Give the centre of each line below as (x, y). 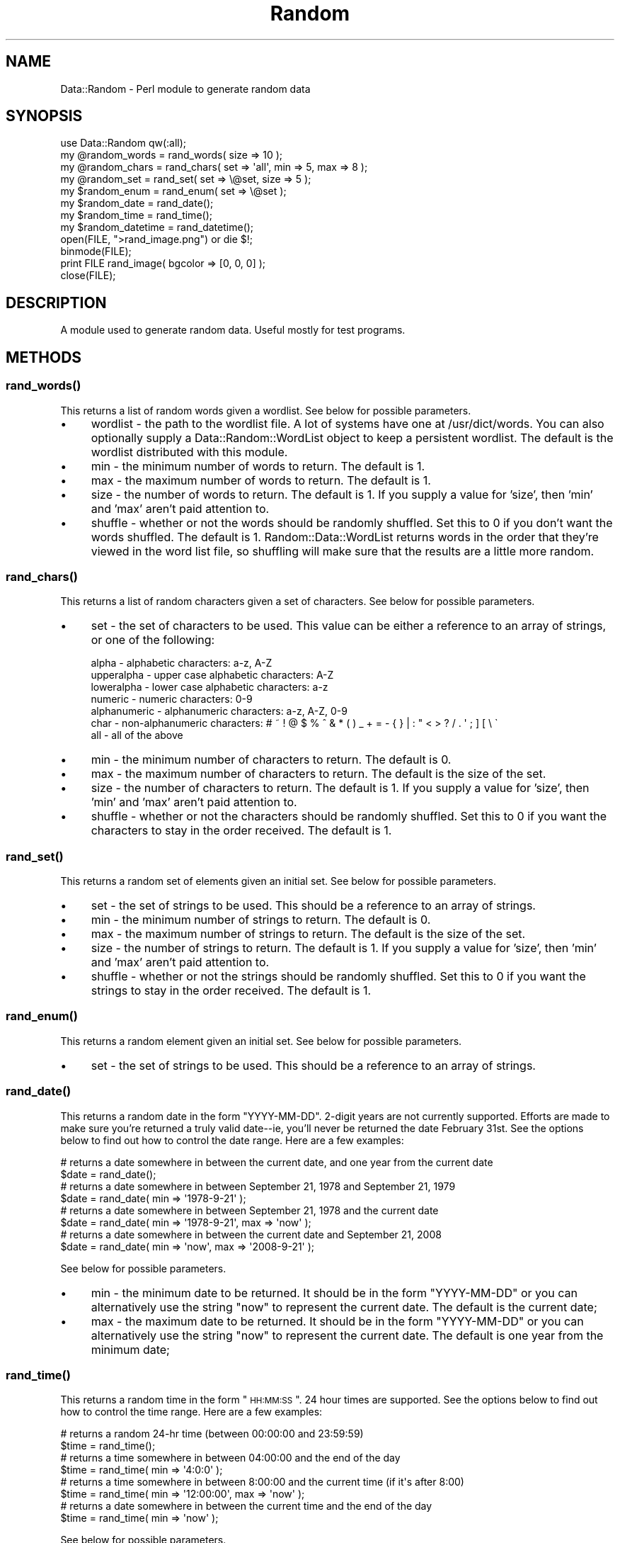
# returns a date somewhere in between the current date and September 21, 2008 (251, 1234)
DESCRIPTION (56, 303)
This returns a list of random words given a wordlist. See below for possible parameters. (266, 410)
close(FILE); (88, 276)
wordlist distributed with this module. (189, 452)
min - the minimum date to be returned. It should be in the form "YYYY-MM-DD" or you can (334, 1293)
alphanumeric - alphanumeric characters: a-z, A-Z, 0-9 (219, 711)
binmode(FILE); (96, 251)
